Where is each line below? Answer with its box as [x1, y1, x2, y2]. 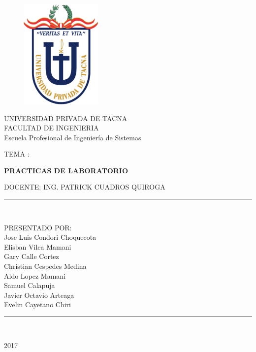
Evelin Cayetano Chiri [4, 299, 71, 310]
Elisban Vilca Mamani [4, 241, 71, 252]
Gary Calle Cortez [4, 251, 59, 261]
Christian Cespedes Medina [4, 261, 87, 271]
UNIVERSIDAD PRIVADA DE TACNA [4, 113, 128, 123]
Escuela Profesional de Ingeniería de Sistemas [4, 132, 141, 142]
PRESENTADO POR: [4, 222, 72, 232]
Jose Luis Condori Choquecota [4, 232, 96, 242]
